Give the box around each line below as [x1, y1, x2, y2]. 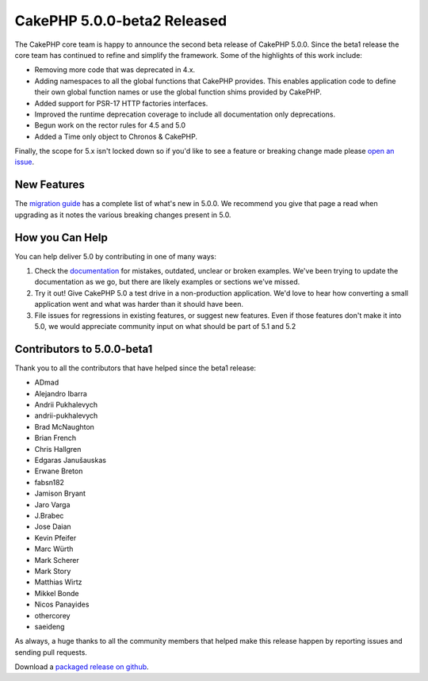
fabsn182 [34, 477, 65, 487]
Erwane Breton [34, 466, 83, 476]
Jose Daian [34, 522, 71, 531]
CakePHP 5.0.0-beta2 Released [14, 12, 227, 29]
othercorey [34, 610, 71, 620]
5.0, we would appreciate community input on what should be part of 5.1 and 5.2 [34, 322, 296, 331]
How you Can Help [14, 231, 109, 244]
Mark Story [34, 566, 71, 576]
